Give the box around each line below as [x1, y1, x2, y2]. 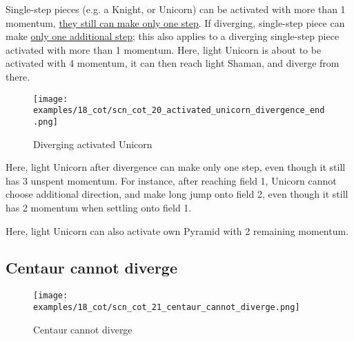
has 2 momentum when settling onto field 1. [6, 200, 192, 214]
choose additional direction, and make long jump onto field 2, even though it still [6, 187, 348, 201]
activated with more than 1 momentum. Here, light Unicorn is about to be [6, 42, 322, 56]
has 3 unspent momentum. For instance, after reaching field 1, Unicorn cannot [6, 173, 337, 187]
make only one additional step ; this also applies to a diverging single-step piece [6, 29, 340, 43]
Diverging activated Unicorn [33, 136, 153, 151]
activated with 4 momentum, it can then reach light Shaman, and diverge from [6, 56, 340, 70]
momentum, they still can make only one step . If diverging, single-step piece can [6, 15, 345, 30]
